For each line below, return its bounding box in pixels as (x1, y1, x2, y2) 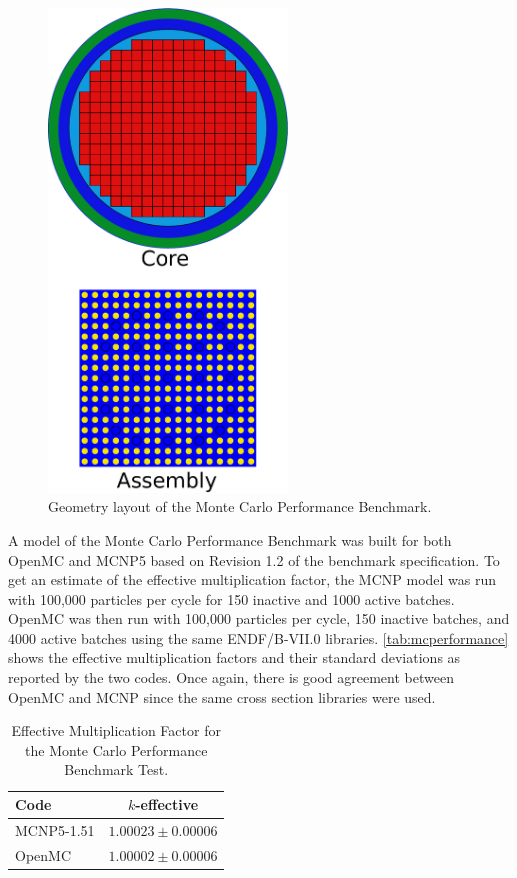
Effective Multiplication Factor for (11, 720, 221, 741)
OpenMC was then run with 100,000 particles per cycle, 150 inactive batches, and (8, 608, 510, 629)
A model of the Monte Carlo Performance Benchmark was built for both (8, 529, 452, 550)
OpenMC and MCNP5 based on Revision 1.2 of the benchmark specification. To (8, 549, 500, 570)
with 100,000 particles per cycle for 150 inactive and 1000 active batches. (8, 588, 455, 609)
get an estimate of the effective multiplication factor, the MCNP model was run (8, 569, 497, 590)
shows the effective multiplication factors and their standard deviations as (8, 647, 461, 668)
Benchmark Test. (64, 759, 169, 780)
